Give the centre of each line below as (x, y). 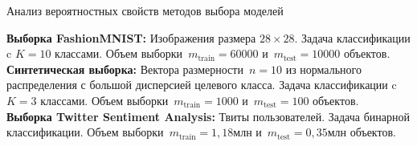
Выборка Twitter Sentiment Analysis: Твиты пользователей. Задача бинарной (208, 116)
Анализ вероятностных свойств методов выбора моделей (145, 10)
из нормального (323, 69)
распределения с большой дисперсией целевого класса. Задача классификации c (202, 85)
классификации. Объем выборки (85, 132)
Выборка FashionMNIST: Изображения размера (131, 37)
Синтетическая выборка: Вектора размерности (125, 69)
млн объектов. (362, 132)
